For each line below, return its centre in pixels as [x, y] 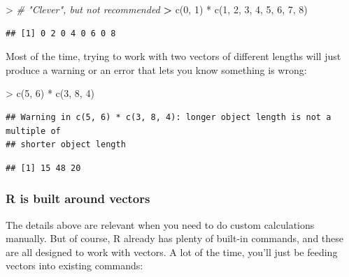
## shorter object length [66, 145]
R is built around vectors [78, 199]
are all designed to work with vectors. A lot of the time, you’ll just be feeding [172, 252]
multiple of [33, 131]
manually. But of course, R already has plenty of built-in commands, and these [175, 238]
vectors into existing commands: [74, 265]
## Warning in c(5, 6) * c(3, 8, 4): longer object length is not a [169, 117]
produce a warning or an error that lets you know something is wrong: [156, 69]
